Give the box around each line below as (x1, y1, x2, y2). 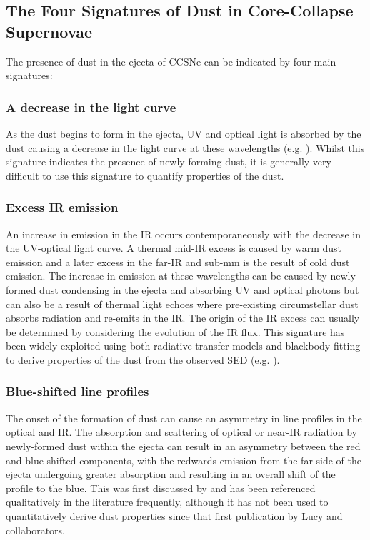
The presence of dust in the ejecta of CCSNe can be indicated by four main (6, 54, 336, 68)
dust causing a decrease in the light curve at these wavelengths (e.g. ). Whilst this (6, 140, 365, 155)
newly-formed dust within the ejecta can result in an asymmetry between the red (6, 438, 361, 453)
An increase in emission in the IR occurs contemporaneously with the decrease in (6, 226, 361, 241)
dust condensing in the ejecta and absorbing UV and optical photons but (39, 282, 359, 297)
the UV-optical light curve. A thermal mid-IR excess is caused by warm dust (6, 240, 342, 255)
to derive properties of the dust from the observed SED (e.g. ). (6, 352, 280, 367)
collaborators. (6, 522, 66, 537)
